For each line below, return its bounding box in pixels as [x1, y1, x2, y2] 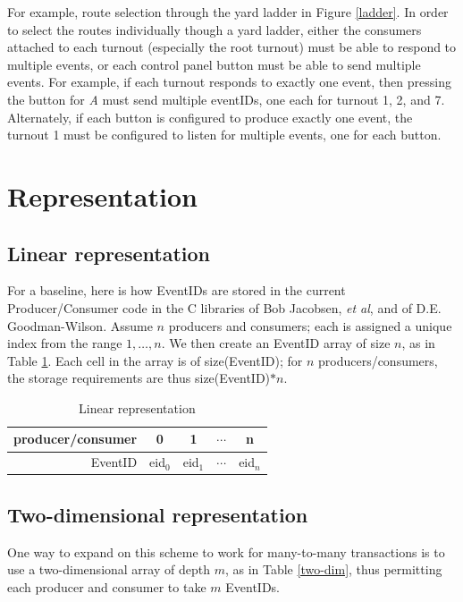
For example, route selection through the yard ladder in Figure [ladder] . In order [7, 3, 449, 21]
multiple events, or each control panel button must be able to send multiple [7, 55, 421, 73]
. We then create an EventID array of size [161, 334, 391, 352]
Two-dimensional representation [7, 500, 308, 528]
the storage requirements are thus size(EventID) [7, 369, 271, 387]
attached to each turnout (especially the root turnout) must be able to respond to [7, 38, 457, 56]
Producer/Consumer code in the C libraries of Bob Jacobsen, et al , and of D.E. [7, 298, 442, 317]
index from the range [7, 334, 122, 352]
